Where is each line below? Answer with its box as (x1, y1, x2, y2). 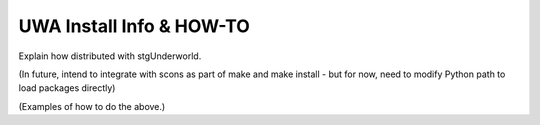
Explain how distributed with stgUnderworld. (18, 50, 202, 62)
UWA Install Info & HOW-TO (18, 15, 250, 37)
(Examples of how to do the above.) (18, 100, 166, 112)
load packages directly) (18, 82, 116, 94)
